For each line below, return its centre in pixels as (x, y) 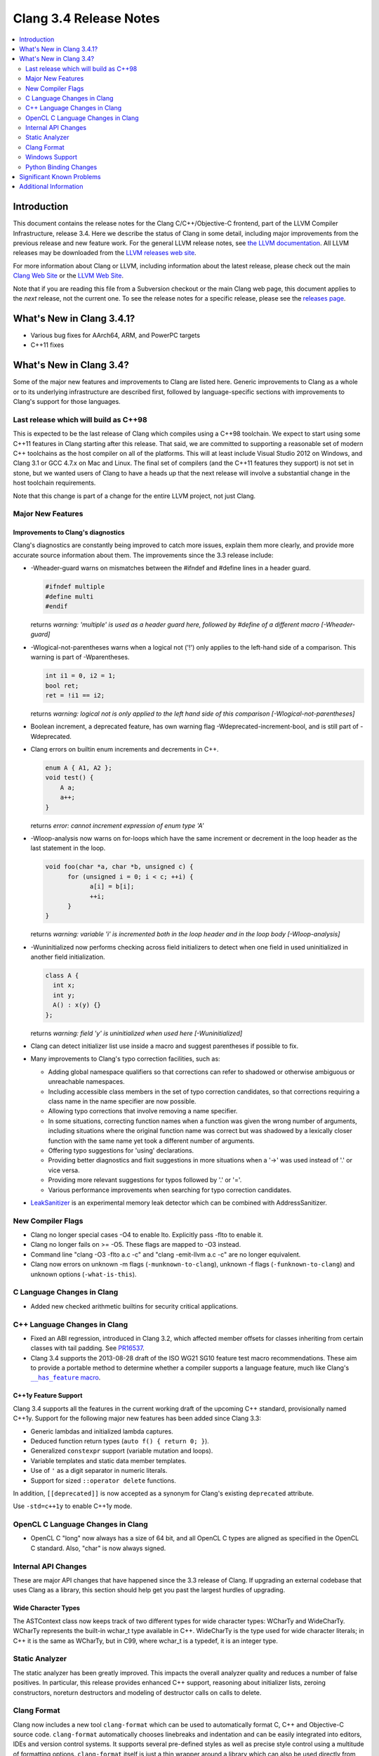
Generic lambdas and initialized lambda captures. (102, 1431)
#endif (56, 607)
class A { (62, 976)
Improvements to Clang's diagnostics (69, 532)
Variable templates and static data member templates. (108, 1460)
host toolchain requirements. (54, 483)
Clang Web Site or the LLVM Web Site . (68, 276)
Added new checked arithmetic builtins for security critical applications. (134, 1306)
